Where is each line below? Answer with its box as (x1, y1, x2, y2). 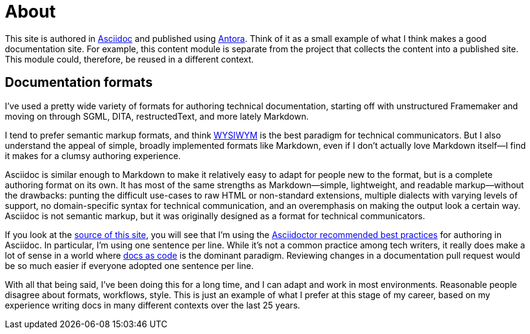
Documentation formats (5, 75, 153, 90)
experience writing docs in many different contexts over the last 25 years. (5, 299, 301, 310)
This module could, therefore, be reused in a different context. (5, 53, 254, 64)
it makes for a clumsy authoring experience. (5, 150, 181, 161)
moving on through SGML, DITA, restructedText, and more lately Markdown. (5, 111, 309, 121)
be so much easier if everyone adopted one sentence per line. (5, 260, 254, 271)
